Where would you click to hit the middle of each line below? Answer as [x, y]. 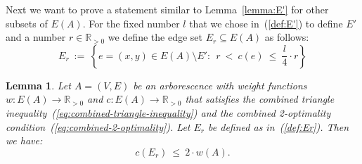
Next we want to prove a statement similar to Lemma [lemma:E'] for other [167, 9]
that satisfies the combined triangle [260, 99]
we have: [24, 140]
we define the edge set [155, 37]
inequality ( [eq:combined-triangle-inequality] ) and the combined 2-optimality [168, 112]
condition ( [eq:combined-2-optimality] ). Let [98, 126]
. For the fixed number [131, 23]
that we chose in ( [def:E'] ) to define [266, 23]
